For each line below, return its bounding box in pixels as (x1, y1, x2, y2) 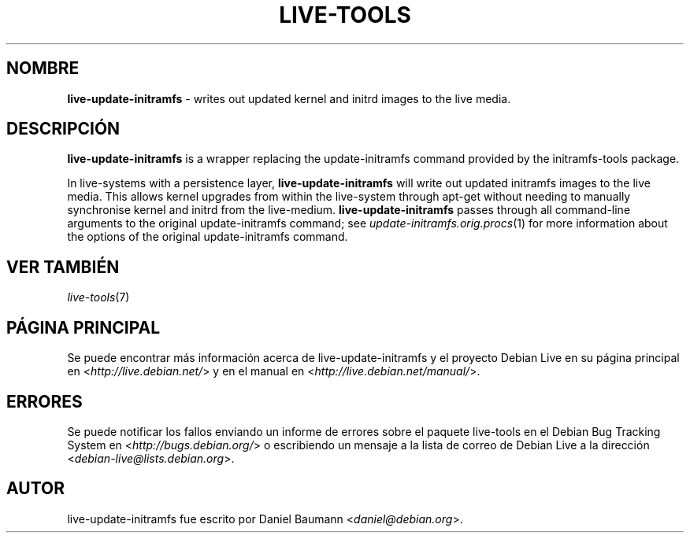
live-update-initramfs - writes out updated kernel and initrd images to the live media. (67, 91, 511, 105)
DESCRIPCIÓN (6, 119, 121, 139)
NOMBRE (6, 58, 80, 79)
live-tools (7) (67, 290, 130, 305)
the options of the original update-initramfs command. (67, 230, 348, 244)
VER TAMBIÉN (6, 257, 120, 277)
